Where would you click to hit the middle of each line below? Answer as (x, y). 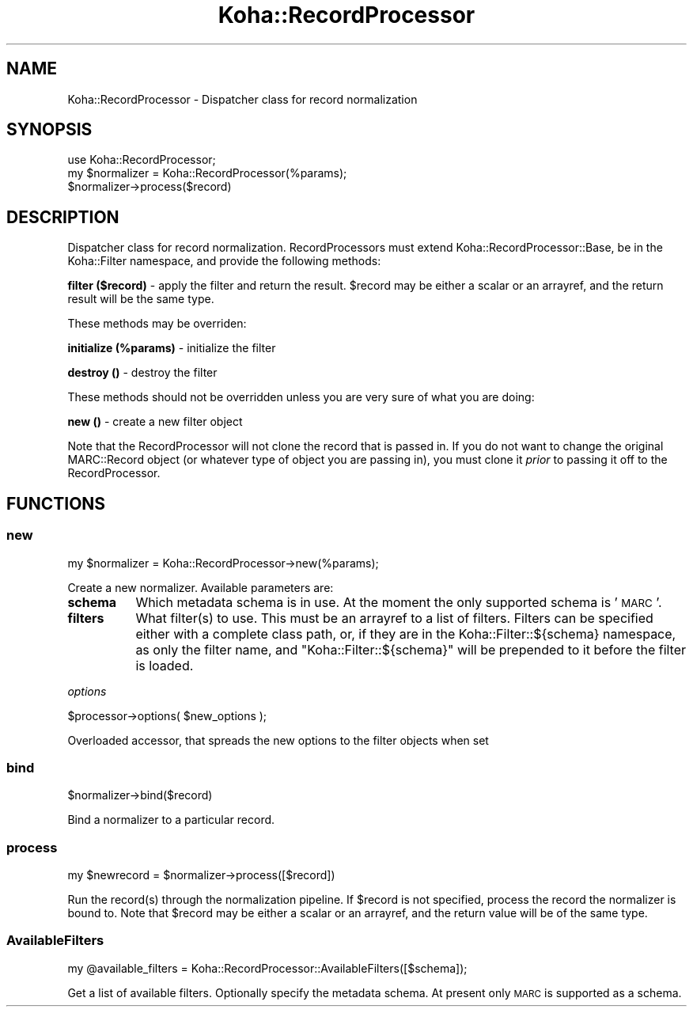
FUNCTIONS (56, 503)
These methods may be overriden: (157, 324)
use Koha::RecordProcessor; (142, 160)
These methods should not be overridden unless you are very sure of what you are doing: (301, 397)
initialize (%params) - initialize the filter (172, 348)
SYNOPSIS (49, 130)
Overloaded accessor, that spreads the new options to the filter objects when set (278, 740)
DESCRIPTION (63, 217)
